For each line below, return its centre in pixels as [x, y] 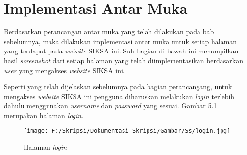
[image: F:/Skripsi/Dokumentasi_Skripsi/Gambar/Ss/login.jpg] [127, 131]
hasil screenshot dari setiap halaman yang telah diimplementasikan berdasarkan [123, 60]
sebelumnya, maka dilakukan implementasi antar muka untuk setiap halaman [121, 41]
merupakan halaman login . [44, 115]
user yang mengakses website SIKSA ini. [64, 70]
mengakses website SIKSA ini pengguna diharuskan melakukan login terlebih [119, 96]
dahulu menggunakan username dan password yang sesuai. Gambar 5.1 [111, 106]
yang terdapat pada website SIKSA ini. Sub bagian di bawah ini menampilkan [121, 51]
